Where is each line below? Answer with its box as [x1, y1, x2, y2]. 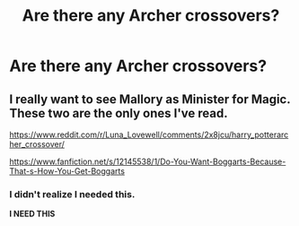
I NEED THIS [9, 208, 56, 220]
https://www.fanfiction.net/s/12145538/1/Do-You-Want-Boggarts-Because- [9, 156, 286, 167]
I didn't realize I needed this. [9, 187, 136, 200]
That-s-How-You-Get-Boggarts [9, 166, 126, 176]
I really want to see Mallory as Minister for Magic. [9, 91, 291, 107]
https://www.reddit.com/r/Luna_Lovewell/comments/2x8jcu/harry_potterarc [9, 129, 289, 140]
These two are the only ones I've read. [9, 105, 228, 121]
